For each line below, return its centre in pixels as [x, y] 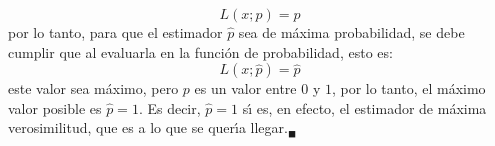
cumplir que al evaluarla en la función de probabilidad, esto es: [200, 51]
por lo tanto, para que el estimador [115, 32]
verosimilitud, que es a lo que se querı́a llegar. [148, 127]
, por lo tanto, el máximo [408, 88]
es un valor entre [245, 88]
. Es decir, [169, 107]
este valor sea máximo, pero [93, 88]
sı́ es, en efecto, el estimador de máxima [364, 107]
